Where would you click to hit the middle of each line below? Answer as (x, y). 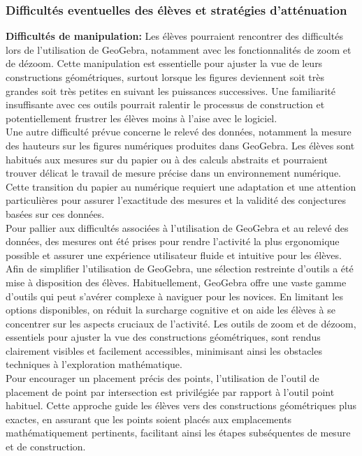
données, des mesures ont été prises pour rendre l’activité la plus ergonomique (173, 241)
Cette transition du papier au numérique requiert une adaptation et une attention (181, 186)
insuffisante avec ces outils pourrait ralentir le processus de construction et (165, 104)
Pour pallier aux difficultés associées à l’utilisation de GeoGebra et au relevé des (177, 227)
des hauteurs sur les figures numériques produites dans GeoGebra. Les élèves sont (180, 145)
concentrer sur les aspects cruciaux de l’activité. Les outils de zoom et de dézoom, (181, 323)
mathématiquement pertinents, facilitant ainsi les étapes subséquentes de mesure (178, 433)
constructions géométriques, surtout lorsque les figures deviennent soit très (165, 77)
